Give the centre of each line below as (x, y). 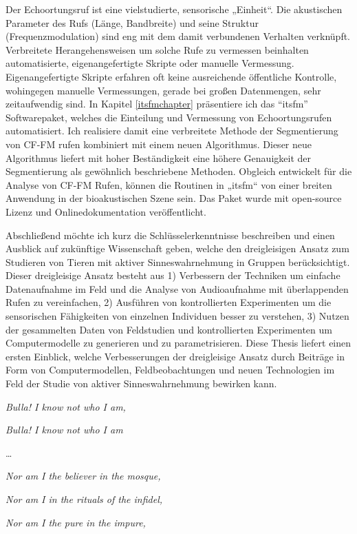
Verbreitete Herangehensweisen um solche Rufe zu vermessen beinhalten (157, 49)
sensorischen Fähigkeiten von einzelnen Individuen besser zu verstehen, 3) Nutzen (177, 316)
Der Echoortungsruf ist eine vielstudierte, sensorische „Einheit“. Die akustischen (174, 9)
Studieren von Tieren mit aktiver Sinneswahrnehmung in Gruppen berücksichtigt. (178, 261)
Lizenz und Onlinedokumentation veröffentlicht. (106, 211)
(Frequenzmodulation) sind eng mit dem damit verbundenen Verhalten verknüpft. (178, 36)
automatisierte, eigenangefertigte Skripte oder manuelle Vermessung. (150, 63)
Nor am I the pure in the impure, (76, 522)
